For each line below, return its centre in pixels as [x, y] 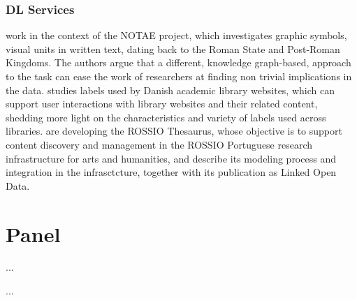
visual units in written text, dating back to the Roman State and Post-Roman [173, 48]
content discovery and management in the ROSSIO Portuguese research [159, 144]
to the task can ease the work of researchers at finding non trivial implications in [179, 76]
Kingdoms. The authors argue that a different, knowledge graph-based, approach [178, 62]
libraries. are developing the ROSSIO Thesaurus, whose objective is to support [174, 131]
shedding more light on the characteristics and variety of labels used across [166, 117]
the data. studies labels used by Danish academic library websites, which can [170, 90]
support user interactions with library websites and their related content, [162, 104]
